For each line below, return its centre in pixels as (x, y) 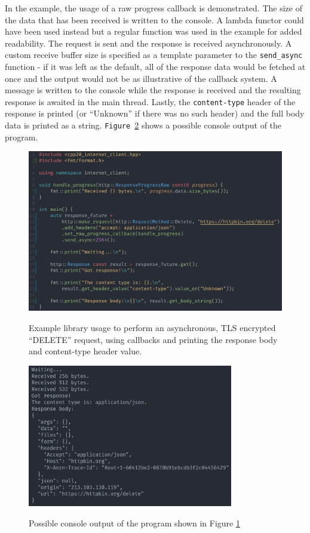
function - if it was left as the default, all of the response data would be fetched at (155, 67)
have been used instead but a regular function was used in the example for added (154, 31)
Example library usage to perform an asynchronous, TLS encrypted (152, 327)
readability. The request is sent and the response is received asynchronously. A (148, 43)
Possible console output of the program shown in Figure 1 (134, 523)
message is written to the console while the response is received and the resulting (153, 90)
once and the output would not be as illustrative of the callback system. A (141, 78)
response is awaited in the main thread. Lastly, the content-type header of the (150, 101)
